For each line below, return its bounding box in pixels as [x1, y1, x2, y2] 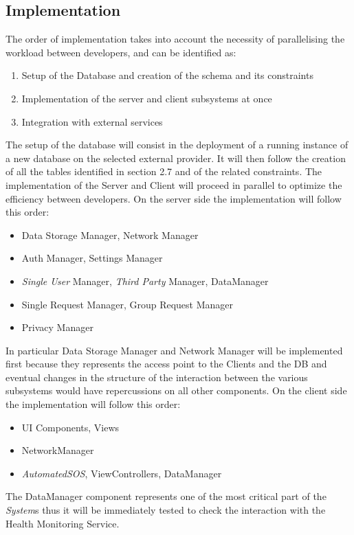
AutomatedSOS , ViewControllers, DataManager [21, 466, 222, 480]
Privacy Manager [21, 320, 93, 334]
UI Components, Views [21, 420, 120, 434]
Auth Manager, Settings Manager [21, 251, 163, 265]
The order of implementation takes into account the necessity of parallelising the [5, 32, 345, 46]
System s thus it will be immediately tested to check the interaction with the [5, 503, 326, 517]
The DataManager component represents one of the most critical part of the [5, 489, 327, 503]
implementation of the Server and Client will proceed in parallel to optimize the [5, 177, 342, 192]
